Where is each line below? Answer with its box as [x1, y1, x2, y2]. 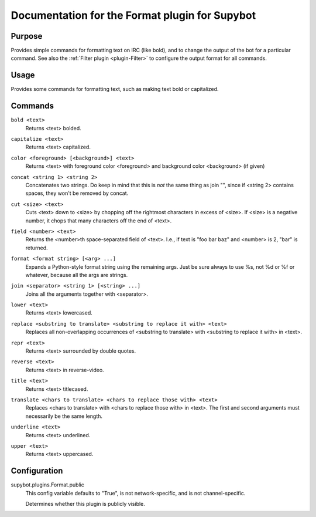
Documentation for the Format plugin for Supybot [11, 9, 256, 22]
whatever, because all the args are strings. [25, 271, 128, 278]
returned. [25, 244, 48, 251]
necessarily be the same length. [25, 413, 102, 420]
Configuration [11, 466, 63, 476]
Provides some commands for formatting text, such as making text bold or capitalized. [11, 86, 219, 93]
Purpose [11, 31, 43, 41]
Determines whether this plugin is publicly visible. [25, 501, 146, 508]
